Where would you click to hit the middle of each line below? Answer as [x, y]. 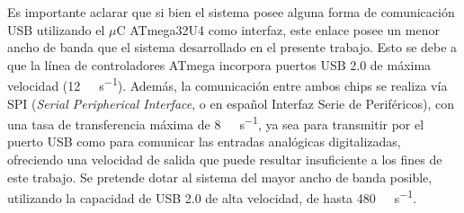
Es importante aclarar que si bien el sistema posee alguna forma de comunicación [231, 12]
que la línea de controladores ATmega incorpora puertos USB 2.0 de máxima [219, 64]
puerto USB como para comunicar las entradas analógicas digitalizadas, [204, 142]
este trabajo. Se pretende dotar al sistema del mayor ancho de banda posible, [220, 177]
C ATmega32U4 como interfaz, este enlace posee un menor [278, 29]
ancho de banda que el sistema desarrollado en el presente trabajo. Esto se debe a [232, 47]
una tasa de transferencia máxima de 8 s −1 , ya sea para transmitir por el [216, 123]
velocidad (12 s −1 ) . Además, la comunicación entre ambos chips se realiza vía [228, 84]
